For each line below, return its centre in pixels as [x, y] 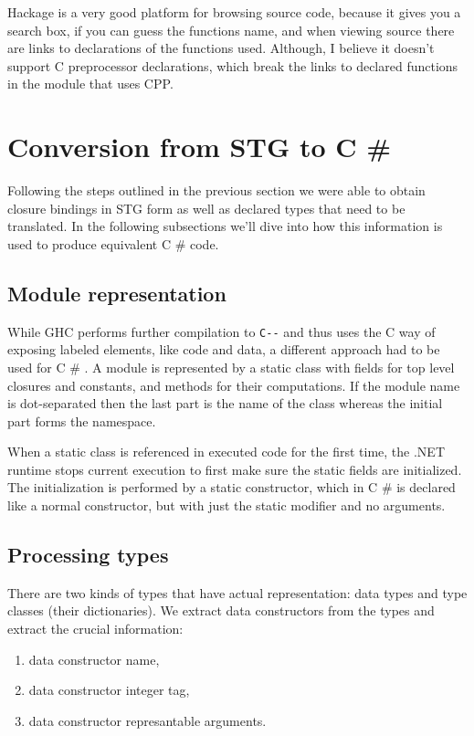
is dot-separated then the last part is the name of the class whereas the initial [225, 403]
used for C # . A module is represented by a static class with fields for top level [231, 367]
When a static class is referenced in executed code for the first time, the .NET [226, 452]
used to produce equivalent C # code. [113, 243]
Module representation [117, 293]
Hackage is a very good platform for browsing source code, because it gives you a [234, 12]
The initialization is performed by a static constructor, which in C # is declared [232, 487]
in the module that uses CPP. [90, 84]
